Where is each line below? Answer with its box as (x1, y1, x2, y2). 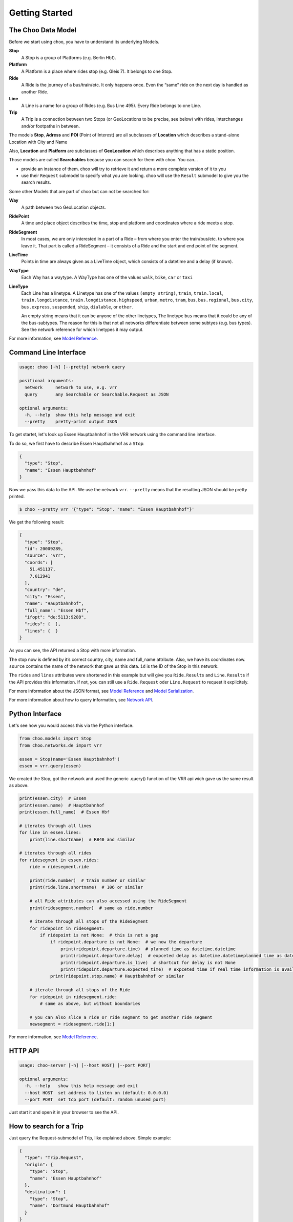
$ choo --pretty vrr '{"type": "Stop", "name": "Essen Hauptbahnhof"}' (19, 506, 195, 512)
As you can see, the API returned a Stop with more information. (9, 648, 136, 654)
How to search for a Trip (9, 1122, 84, 1130)
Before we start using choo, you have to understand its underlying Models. (9, 39, 160, 45)
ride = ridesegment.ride (29, 864, 89, 870)
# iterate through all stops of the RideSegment (29, 919, 148, 924)
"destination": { (24, 1189, 66, 1195)
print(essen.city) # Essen (19, 796, 86, 801)
